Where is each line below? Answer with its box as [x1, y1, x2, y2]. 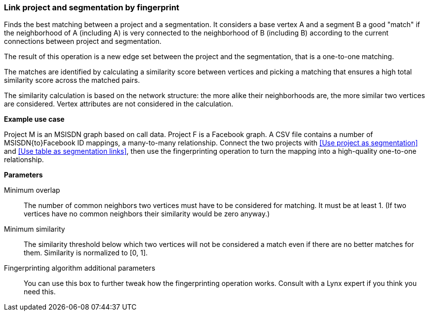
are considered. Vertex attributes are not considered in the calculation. [4, 100, 234, 108]
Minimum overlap [4, 186, 60, 195]
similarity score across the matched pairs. [4, 76, 140, 85]
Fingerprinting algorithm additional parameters [4, 264, 156, 273]
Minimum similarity [4, 225, 65, 234]
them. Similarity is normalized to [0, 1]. [24, 248, 148, 257]
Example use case [4, 115, 65, 124]
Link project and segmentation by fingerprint [4, 2, 180, 12]
